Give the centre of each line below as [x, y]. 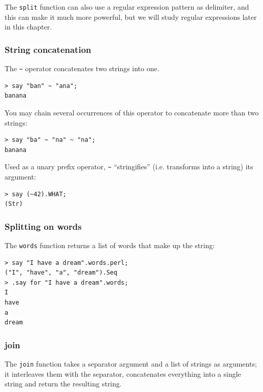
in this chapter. [28, 27]
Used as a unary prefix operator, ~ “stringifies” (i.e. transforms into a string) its [129, 167]
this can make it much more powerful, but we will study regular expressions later [131, 17]
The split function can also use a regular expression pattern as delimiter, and [127, 7]
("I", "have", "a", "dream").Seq [61, 273]
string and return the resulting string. [63, 384]
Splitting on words [43, 226]
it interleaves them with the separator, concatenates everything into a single [123, 373]
